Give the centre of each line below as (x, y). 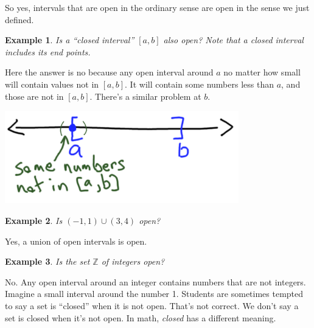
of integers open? (133, 261)
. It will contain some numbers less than (199, 84)
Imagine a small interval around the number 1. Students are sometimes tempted (154, 294)
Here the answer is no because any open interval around (109, 72)
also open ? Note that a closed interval (233, 40)
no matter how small (262, 72)
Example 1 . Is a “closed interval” (70, 40)
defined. (19, 19)
